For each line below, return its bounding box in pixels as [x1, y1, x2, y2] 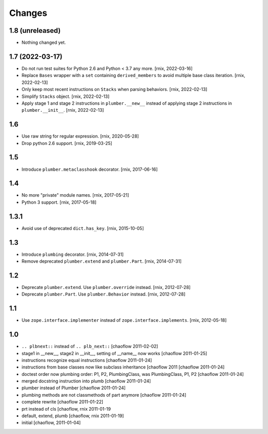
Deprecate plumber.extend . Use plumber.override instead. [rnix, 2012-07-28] [21, 284, 191, 290]
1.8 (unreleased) [9, 26, 61, 35]
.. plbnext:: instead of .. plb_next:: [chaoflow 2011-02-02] [21, 343, 158, 350]
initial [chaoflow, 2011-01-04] [21, 420, 81, 426]
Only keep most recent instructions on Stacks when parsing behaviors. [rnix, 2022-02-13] [21, 86, 207, 92]
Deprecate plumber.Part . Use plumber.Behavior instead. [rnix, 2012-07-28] [21, 291, 186, 297]
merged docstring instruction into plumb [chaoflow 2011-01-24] [21, 378, 151, 384]
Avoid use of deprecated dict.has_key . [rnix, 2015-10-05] [21, 225, 144, 231]
